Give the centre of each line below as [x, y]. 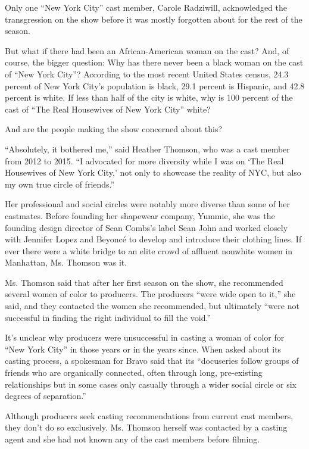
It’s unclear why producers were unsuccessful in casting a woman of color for [145, 337]
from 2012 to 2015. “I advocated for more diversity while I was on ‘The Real [144, 160]
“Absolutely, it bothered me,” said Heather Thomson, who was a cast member [147, 149]
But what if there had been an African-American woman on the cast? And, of [147, 50]
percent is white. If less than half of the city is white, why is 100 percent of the [149, 97]
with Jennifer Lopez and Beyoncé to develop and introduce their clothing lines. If [153, 239]
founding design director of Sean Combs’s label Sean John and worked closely [146, 227]
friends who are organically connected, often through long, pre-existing [134, 372]
